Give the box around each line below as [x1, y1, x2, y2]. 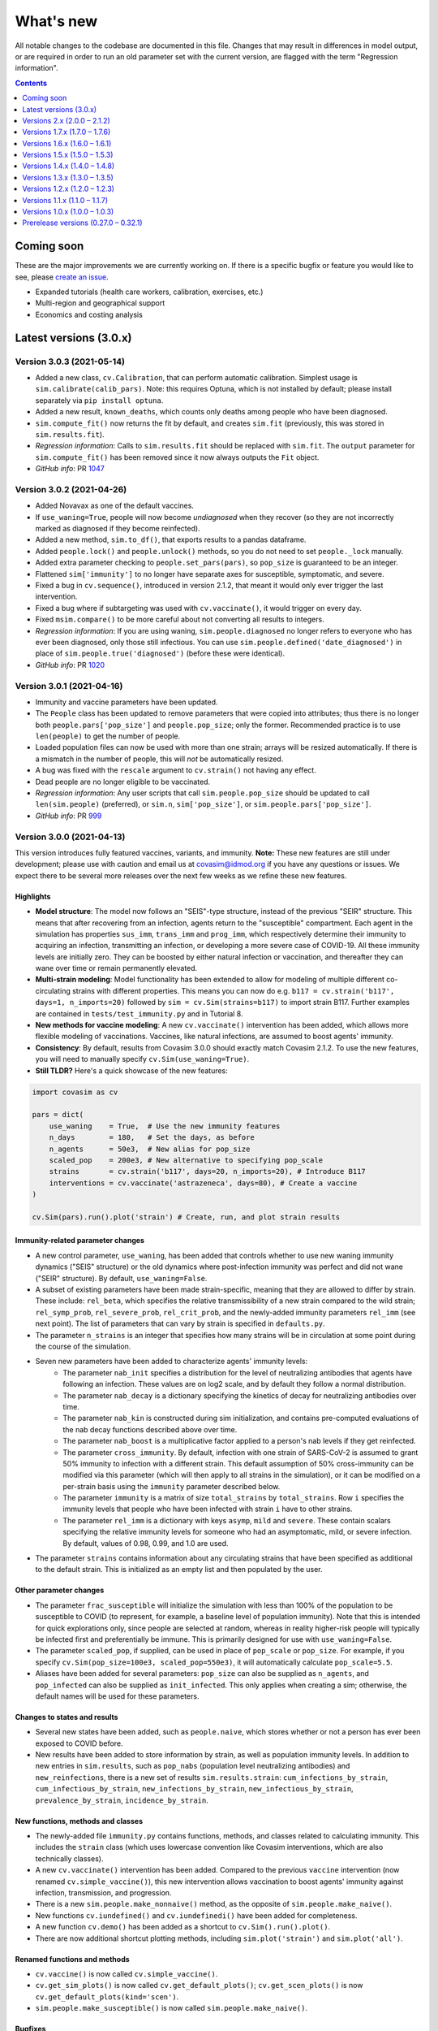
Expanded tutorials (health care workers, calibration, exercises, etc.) [35, 287, 264, 297]
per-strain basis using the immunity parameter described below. [62, 1481, 281, 1491]
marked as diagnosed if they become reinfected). [35, 524, 200, 534]
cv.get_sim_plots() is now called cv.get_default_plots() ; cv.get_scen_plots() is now [35, 1981, 363, 1990]
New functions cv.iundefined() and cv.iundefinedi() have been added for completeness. [35, 1910, 358, 1921]
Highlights [15, 891, 51, 901]
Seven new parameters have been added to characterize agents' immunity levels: [35, 1357, 308, 1366]
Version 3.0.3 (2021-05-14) [15, 356, 126, 367]
